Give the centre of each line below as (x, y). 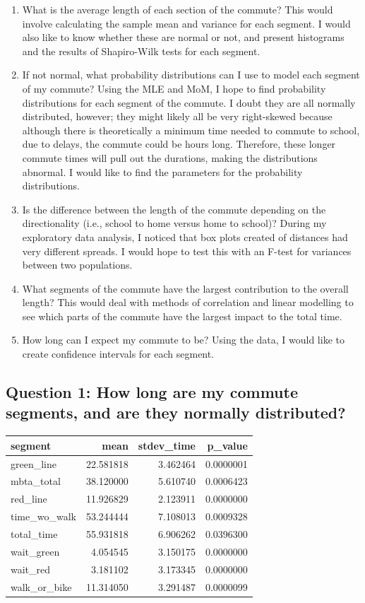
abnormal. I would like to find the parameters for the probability (162, 171)
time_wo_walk (43, 516)
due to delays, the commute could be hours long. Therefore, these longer (179, 144)
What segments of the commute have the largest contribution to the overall (185, 288)
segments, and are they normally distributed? (176, 412)
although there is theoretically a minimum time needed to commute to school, (191, 130)
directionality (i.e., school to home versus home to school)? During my (174, 223)
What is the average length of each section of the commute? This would (178, 9)
